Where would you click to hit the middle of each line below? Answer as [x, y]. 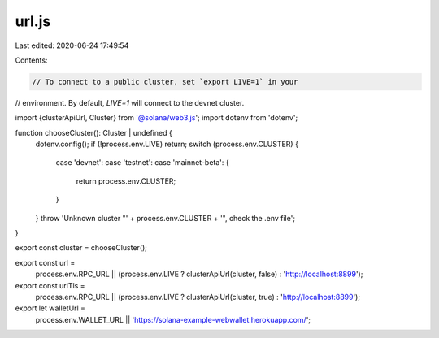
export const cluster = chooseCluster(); [81, 248]
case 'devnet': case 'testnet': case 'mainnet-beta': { [142, 162]
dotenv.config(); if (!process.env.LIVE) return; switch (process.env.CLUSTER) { [167, 144]
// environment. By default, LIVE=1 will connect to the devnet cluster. [130, 102]
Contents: [31, 60]
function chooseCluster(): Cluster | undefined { [93, 132]
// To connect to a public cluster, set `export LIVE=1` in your [165, 82]
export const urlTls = [50, 285]
